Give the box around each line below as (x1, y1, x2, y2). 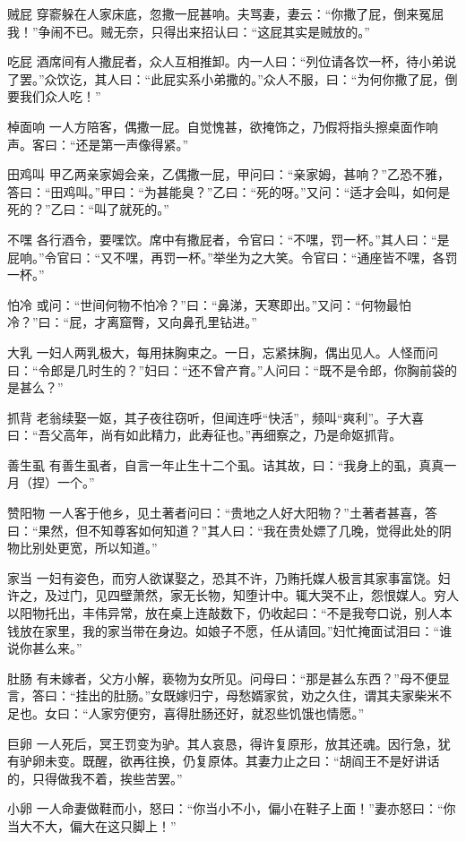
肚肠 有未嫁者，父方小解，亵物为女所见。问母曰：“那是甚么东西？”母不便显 (7, 668, 450, 687)
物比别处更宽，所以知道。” (7, 538, 158, 557)
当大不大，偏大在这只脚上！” (7, 816, 177, 835)
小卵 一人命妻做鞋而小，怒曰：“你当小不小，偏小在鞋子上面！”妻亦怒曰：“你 (7, 799, 456, 818)
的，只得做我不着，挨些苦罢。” (7, 768, 183, 787)
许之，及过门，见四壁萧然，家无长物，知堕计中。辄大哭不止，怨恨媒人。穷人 (7, 586, 459, 605)
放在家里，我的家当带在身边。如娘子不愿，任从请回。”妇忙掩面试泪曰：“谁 (19, 621, 453, 639)
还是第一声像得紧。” (75, 134, 189, 153)
